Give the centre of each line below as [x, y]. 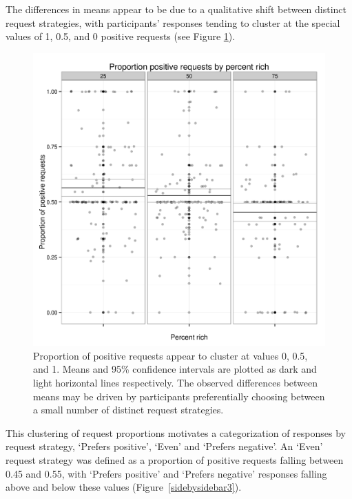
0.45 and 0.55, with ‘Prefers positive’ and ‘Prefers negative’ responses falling [166, 473]
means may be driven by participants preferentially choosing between [179, 396]
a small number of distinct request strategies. [128, 410]
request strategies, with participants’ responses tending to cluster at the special [173, 22]
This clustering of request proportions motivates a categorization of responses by [176, 432]
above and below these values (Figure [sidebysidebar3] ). [124, 487]
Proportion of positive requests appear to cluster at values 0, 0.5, [170, 355]
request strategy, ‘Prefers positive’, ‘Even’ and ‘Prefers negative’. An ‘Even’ [164, 446]
